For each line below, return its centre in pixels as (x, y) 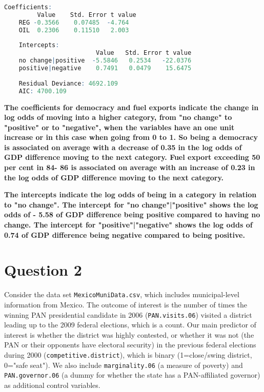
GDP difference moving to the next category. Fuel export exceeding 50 (132, 157)
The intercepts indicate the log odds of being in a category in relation (130, 194)
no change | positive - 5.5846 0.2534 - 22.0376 (105, 61)
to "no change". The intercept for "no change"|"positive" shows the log (131, 204)
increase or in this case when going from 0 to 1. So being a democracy (131, 137)
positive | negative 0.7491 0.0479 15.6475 (105, 68)
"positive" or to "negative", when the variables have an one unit (119, 127)
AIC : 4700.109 (43, 91)
